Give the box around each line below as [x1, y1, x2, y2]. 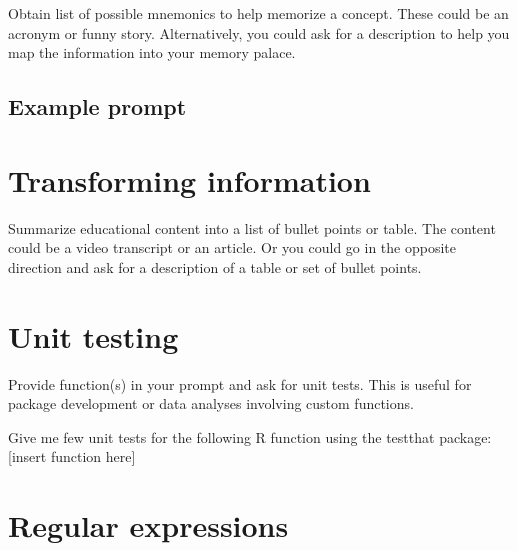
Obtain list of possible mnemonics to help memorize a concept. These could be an [8, 3, 509, 23]
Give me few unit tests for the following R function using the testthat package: [8, 426, 492, 447]
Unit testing [8, 315, 179, 356]
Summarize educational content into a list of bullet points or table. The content [8, 217, 496, 238]
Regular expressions [8, 505, 289, 546]
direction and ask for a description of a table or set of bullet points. [8, 256, 422, 277]
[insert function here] [8, 446, 136, 467]
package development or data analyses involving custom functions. [8, 393, 414, 414]
